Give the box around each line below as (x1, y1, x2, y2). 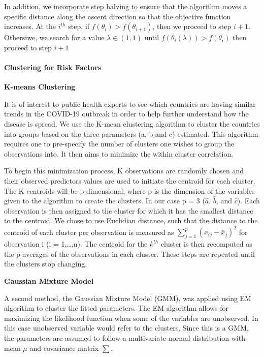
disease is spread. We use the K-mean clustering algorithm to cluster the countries (4, 118, 260, 129)
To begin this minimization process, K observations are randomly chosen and (4, 165, 244, 176)
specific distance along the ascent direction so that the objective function (4, 11, 231, 21)
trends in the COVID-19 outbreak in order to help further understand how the (4, 108, 249, 119)
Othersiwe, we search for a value (4, 32, 105, 43)
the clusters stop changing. (4, 258, 87, 269)
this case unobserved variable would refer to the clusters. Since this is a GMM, (4, 322, 249, 333)
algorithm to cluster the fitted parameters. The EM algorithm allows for (4, 303, 229, 313)
